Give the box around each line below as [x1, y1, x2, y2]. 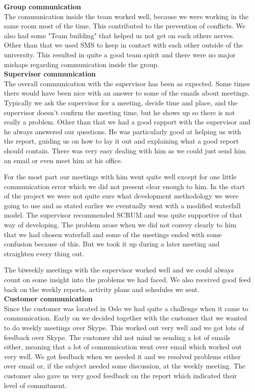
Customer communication [4, 294, 93, 304]
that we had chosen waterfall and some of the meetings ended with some [4, 229, 222, 239]
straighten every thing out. [4, 248, 84, 258]
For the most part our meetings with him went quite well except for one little [4, 171, 237, 182]
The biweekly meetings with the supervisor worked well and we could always [4, 265, 234, 275]
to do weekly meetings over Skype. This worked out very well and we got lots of [4, 322, 244, 332]
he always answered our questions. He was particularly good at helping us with [4, 126, 241, 136]
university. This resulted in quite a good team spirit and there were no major [4, 49, 236, 59]
